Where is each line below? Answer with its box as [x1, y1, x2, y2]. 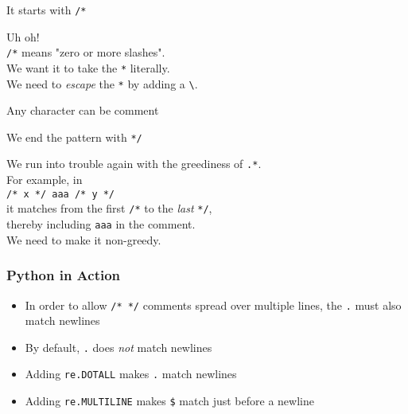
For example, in [6, 171, 83, 188]
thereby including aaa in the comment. [6, 216, 196, 232]
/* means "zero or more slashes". [6, 44, 165, 61]
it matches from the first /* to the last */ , [6, 200, 212, 217]
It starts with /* [6, 2, 87, 18]
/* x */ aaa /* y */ [6, 188, 115, 200]
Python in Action [6, 265, 121, 285]
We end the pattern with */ [6, 128, 142, 145]
